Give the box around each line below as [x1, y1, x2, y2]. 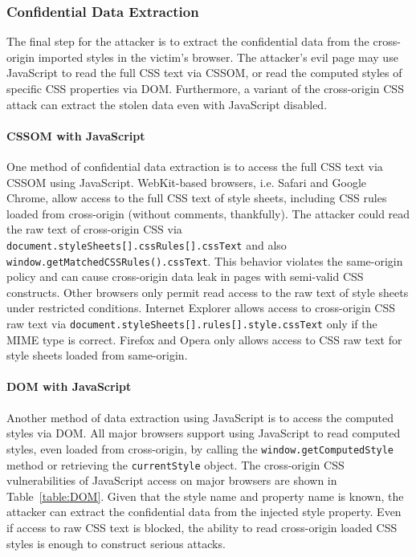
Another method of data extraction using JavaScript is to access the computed [6, 409, 394, 425]
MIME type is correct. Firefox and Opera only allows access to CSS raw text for [6, 331, 402, 348]
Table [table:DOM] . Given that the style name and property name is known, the [6, 487, 404, 504]
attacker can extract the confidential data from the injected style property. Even [6, 503, 402, 520]
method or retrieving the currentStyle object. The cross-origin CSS [6, 456, 345, 473]
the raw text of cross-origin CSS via [6, 221, 182, 238]
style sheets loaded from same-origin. [6, 347, 188, 364]
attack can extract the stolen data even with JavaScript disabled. [6, 96, 328, 112]
